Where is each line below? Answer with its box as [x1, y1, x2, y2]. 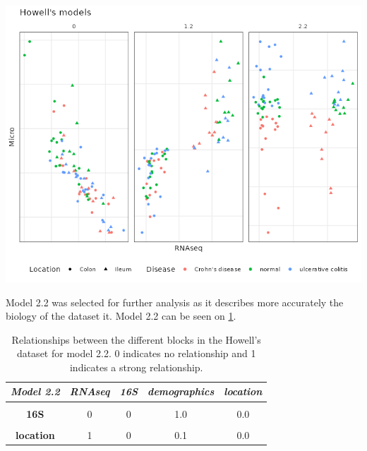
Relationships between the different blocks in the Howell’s [11, 332, 261, 347]
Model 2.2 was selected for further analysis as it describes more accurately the [6, 294, 344, 309]
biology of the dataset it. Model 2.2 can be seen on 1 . [6, 308, 236, 323]
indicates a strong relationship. [69, 359, 203, 374]
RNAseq [69, 384, 110, 399]
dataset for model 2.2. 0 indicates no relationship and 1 [16, 346, 256, 361]
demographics [148, 384, 215, 399]
